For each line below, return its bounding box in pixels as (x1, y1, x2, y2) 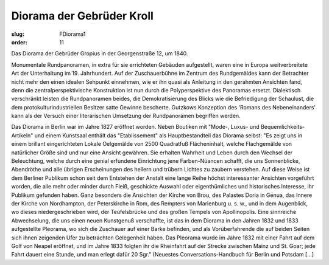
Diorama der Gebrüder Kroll (11, 9, 154, 22)
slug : (11, 30, 24, 38)
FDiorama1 (59, 30, 86, 38)
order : (11, 38, 27, 46)
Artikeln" (11, 131, 34, 139)
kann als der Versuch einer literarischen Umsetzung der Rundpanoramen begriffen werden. (11, 112, 241, 120)
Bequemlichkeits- (260, 123, 305, 131)
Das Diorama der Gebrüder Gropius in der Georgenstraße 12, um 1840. (11, 50, 188, 57)
